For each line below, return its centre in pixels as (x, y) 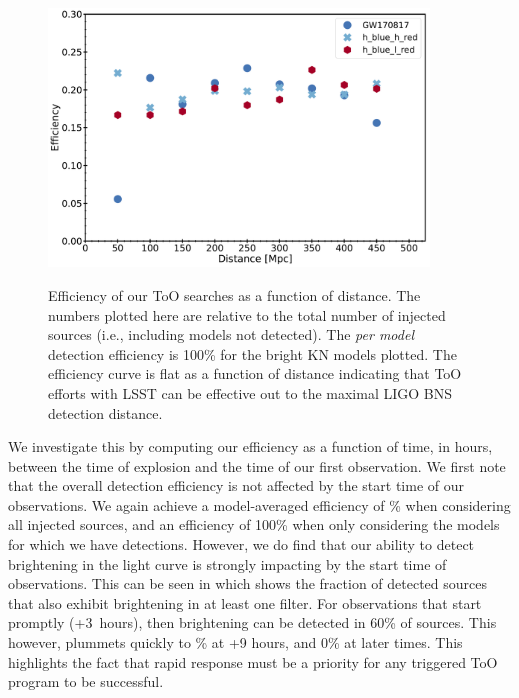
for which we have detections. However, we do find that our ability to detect (241, 544)
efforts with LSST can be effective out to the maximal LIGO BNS (250, 392)
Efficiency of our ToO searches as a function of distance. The (234, 294)
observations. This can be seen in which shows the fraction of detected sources (248, 583)
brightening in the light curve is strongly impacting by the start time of (227, 563)
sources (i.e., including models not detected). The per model (231, 334)
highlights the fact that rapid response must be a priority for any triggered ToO (253, 661)
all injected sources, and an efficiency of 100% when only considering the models (254, 524)
